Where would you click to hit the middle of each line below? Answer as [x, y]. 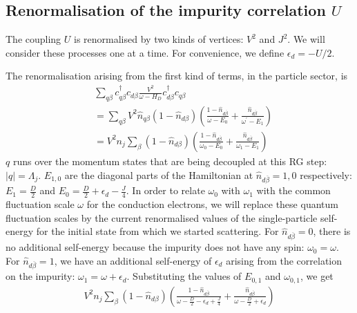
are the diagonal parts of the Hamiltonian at [159, 174]
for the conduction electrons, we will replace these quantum [212, 204]
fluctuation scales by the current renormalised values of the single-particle [162, 217]
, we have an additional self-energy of [133, 260]
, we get [317, 276]
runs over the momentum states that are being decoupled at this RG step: [170, 161]
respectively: [326, 174]
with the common [293, 190]
